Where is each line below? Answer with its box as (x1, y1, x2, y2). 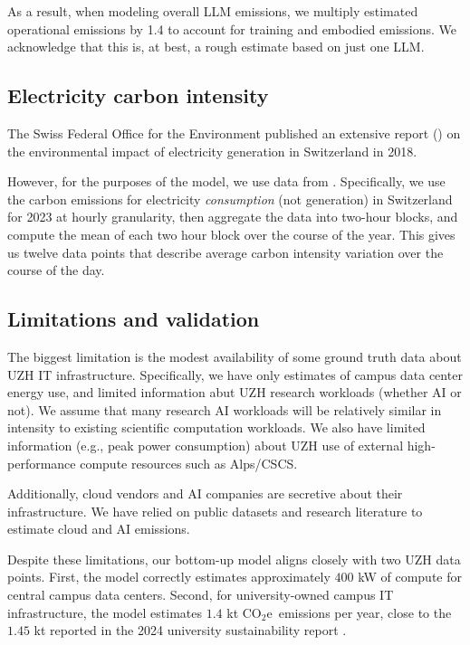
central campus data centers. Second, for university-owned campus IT (7, 585, 394, 604)
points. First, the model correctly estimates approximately (7, 567, 331, 586)
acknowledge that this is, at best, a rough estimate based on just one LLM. (7, 37, 425, 56)
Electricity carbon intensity (7, 81, 269, 109)
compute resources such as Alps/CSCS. (80, 453, 298, 472)
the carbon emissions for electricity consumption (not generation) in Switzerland (7, 189, 453, 208)
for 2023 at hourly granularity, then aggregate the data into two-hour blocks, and (7, 207, 458, 226)
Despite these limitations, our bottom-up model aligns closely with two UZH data (7, 549, 461, 568)
